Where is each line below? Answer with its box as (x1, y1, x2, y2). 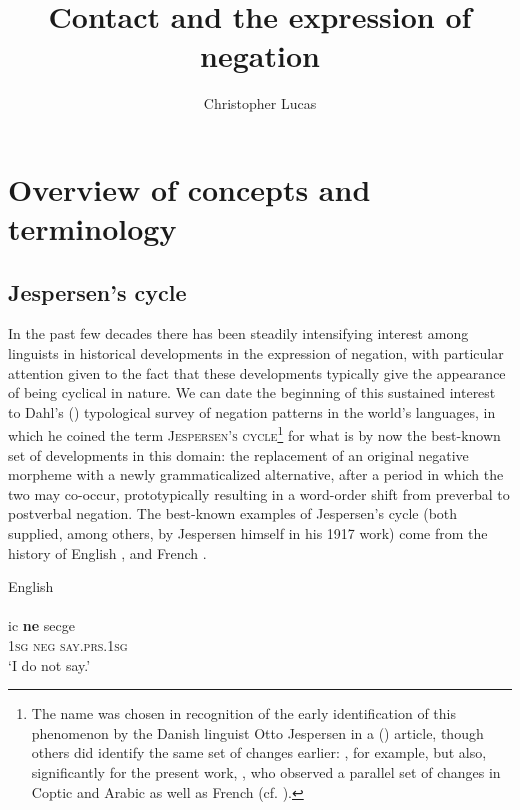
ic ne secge (8, 615, 75, 636)
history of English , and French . (8, 542, 207, 563)
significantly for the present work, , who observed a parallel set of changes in (31, 762, 501, 783)
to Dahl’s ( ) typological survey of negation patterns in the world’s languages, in (8, 401, 496, 422)
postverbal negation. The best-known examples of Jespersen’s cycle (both (8, 503, 458, 524)
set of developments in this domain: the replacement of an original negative (8, 444, 469, 465)
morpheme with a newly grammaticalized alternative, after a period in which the (8, 464, 504, 485)
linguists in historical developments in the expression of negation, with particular (8, 343, 504, 364)
